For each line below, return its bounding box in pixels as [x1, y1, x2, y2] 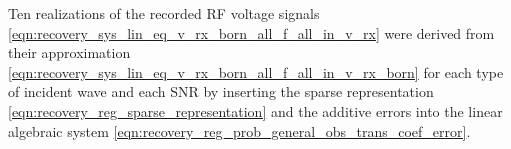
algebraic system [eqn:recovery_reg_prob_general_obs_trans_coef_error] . [8, 120, 471, 141]
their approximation [8, 42, 131, 63]
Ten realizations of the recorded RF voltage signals [8, 3, 320, 23]
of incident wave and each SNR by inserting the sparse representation [8, 81, 434, 102]
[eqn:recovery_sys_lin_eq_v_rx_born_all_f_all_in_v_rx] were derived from [8, 22, 495, 43]
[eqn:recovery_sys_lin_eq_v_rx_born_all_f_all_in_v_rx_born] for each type [8, 61, 504, 82]
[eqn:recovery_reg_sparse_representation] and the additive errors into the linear [8, 100, 503, 121]
